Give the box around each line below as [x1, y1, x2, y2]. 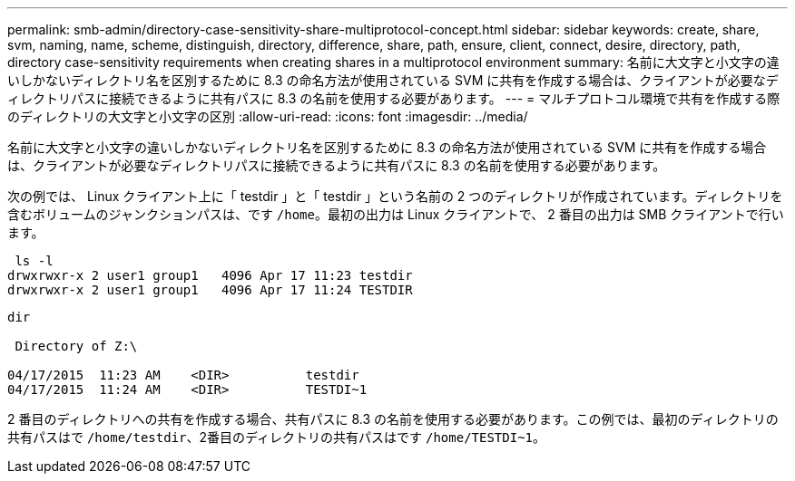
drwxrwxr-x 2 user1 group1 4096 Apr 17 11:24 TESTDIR [7, 283, 413, 297]
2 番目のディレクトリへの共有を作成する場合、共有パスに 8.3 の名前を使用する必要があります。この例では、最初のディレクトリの [7, 411, 779, 427]
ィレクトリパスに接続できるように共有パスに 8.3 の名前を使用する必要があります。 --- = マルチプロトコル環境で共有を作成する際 [7, 91, 780, 106]
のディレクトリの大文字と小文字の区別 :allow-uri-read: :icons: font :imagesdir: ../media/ [7, 109, 528, 124]
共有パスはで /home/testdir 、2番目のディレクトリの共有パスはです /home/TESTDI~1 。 [7, 429, 546, 445]
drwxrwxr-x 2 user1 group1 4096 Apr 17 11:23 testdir [7, 268, 413, 283]
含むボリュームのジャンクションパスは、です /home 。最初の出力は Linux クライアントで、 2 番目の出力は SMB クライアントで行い [7, 207, 784, 222]
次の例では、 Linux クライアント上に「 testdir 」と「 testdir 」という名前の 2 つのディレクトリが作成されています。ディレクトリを [7, 188, 783, 204]
